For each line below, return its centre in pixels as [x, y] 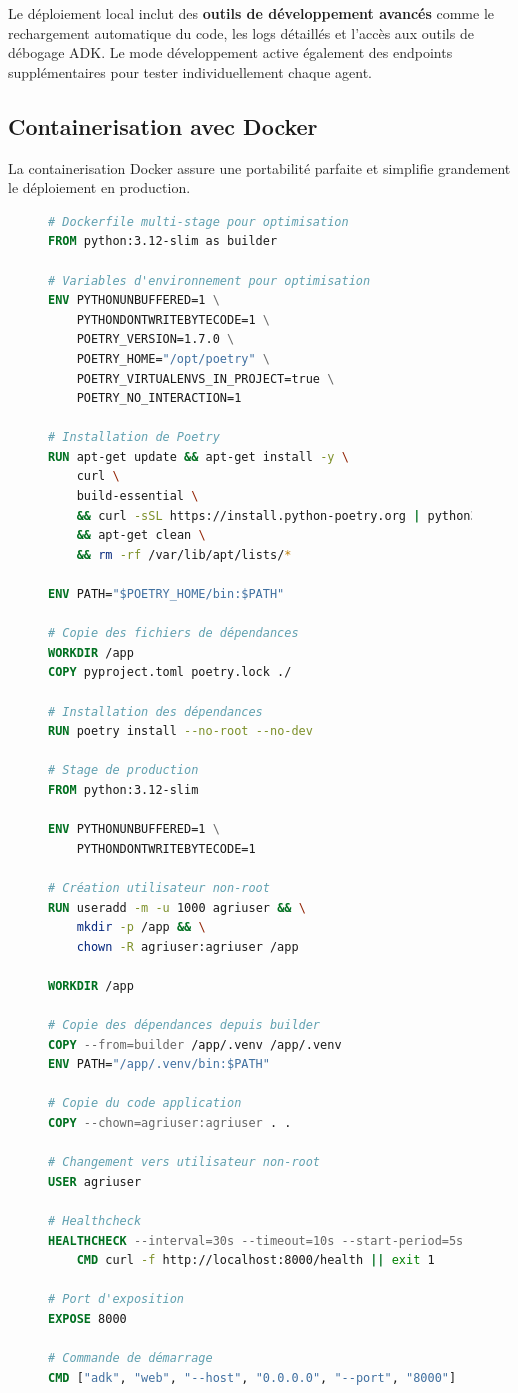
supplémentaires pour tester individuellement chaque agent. [190, 71]
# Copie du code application [145, 1103]
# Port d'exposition [116, 1299]
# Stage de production [123, 770]
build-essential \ [137, 496]
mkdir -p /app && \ [141, 927]
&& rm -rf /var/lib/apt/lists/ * [184, 554]
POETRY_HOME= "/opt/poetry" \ [173, 358]
